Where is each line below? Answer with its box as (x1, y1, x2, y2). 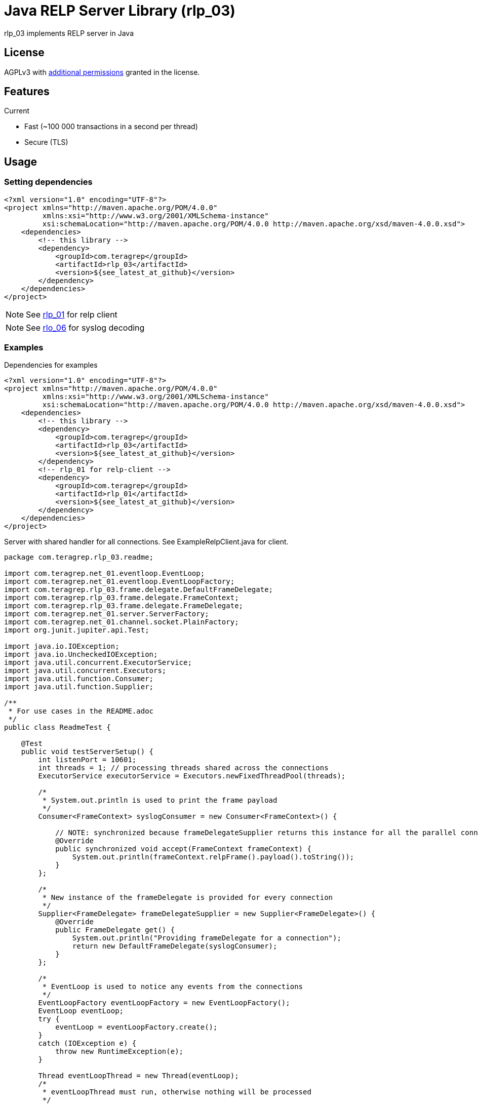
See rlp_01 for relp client (26, 309, 117, 320)
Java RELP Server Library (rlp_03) (4, 2, 235, 19)
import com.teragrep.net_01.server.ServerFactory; (4, 610, 209, 618)
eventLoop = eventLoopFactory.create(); (55, 1023, 218, 1032)
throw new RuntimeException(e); (55, 1047, 184, 1056)
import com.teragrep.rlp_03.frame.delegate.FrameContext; (4, 594, 239, 602)
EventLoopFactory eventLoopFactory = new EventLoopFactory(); (38, 999, 290, 1007)
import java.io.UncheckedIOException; (4, 650, 158, 659)
